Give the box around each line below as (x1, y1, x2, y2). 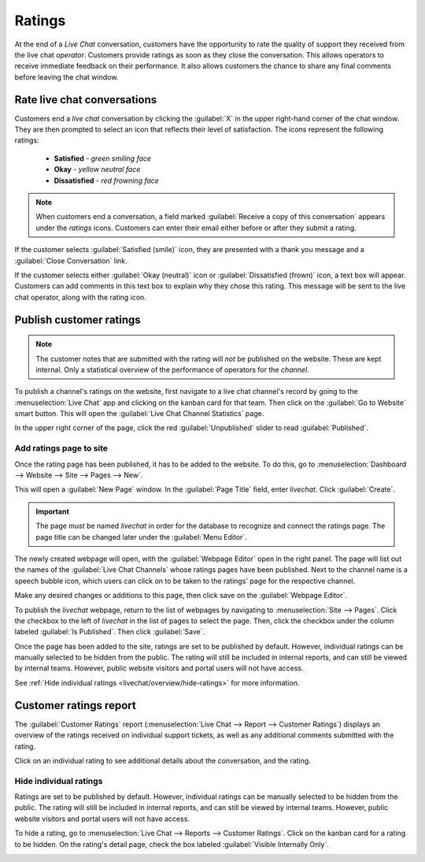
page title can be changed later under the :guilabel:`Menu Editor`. (35, 532, 247, 541)
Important (35, 507, 70, 516)
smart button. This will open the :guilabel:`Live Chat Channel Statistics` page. (14, 409, 264, 418)
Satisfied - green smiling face (54, 154, 152, 163)
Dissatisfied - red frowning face (54, 176, 159, 185)
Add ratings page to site (14, 443, 109, 454)
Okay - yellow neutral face (54, 165, 141, 174)
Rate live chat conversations (14, 93, 157, 106)
